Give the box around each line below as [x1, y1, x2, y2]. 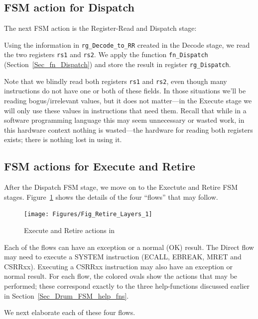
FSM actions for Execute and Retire [4, 159, 195, 174]
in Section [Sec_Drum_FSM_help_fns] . [4, 290, 129, 301]
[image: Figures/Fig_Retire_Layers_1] [24, 211, 152, 218]
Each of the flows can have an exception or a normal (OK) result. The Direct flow [4, 241, 254, 252]
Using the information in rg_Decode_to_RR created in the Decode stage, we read [4, 39, 250, 50]
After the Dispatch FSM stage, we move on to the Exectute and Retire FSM [4, 182, 238, 192]
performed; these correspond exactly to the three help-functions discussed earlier [4, 281, 250, 291]
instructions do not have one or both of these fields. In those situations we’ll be [4, 85, 246, 96]
